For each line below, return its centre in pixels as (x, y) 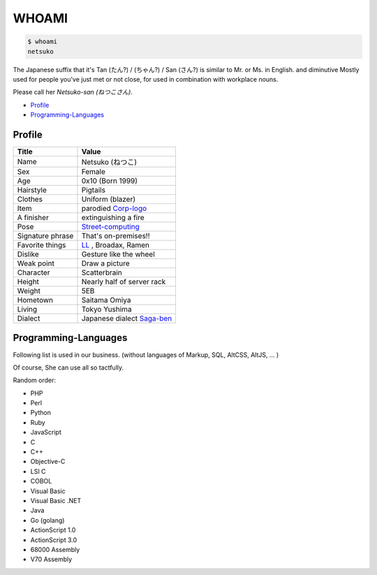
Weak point (36, 263)
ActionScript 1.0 (53, 530)
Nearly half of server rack (124, 282)
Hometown (35, 300)
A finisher (33, 217)
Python (41, 413)
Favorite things (42, 245)
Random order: (34, 380)
